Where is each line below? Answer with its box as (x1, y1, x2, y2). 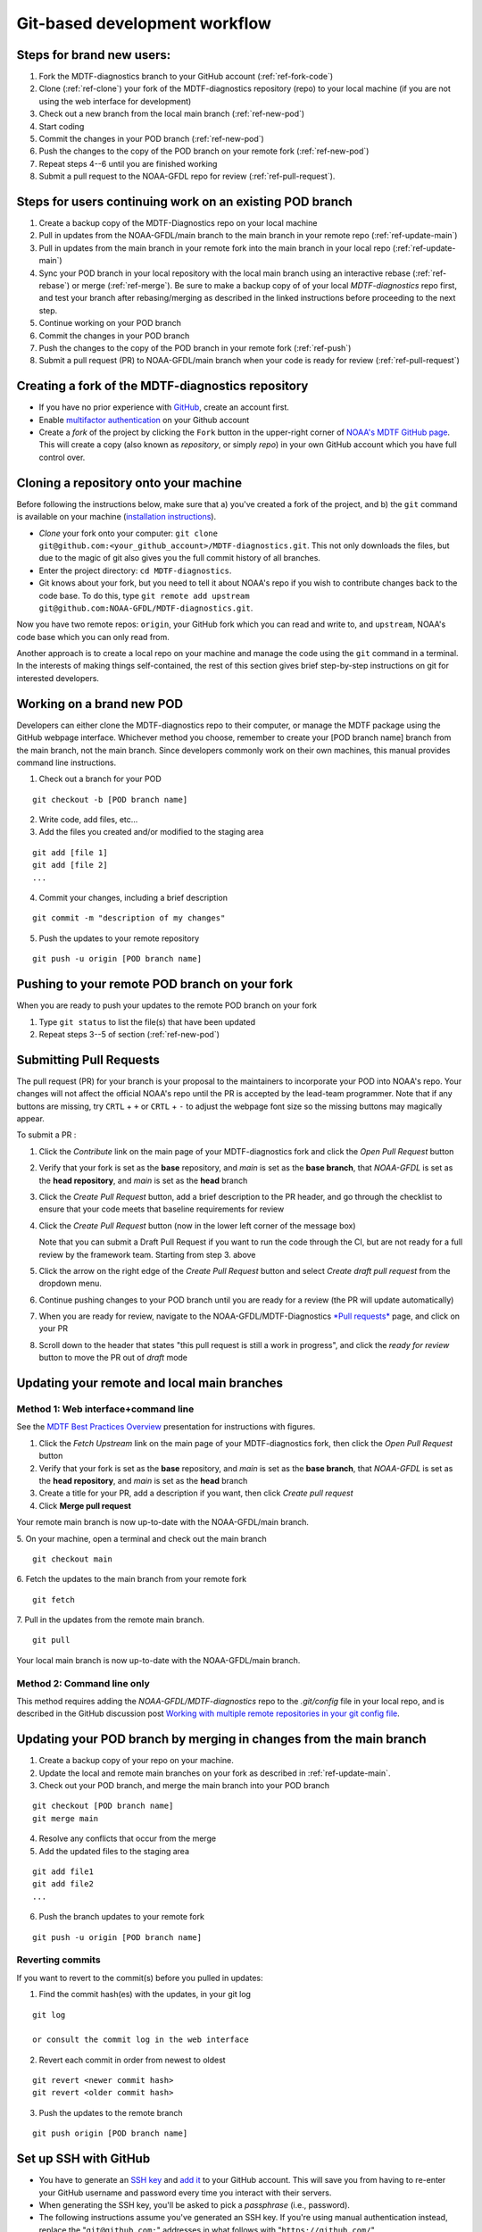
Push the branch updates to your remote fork (38, 1911, 205, 1922)
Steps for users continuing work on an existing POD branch (16, 195, 353, 209)
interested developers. (16, 672, 100, 683)
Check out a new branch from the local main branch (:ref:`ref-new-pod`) (38, 108, 305, 120)
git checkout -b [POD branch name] (32, 795, 188, 804)
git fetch (32, 1595, 75, 1604)
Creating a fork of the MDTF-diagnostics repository (16, 379, 309, 394)
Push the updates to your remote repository (38, 933, 200, 944)
